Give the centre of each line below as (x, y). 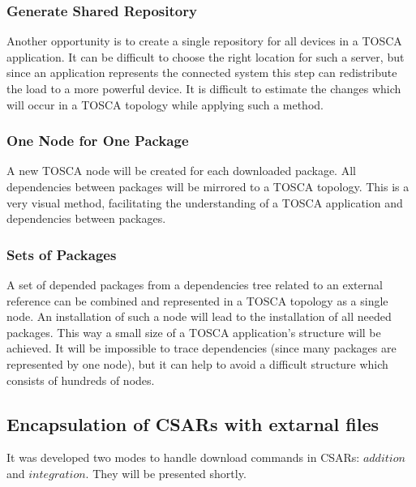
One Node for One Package (98, 141)
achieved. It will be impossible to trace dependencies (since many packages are (202, 348)
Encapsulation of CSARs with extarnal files (193, 423)
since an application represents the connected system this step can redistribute (202, 73)
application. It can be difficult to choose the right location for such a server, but (206, 56)
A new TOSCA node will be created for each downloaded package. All (181, 171)
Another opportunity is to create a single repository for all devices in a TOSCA (204, 41)
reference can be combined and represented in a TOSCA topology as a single (197, 300)
